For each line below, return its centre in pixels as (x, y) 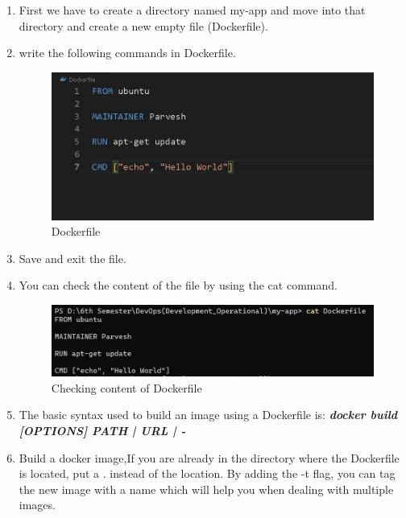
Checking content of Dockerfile (126, 387)
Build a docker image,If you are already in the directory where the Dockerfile (209, 457)
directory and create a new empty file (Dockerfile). (143, 25)
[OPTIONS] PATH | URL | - (102, 430)
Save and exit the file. (72, 258)
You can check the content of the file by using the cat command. (178, 285)
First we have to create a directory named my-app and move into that (192, 10)
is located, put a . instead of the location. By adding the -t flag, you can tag (207, 473)
